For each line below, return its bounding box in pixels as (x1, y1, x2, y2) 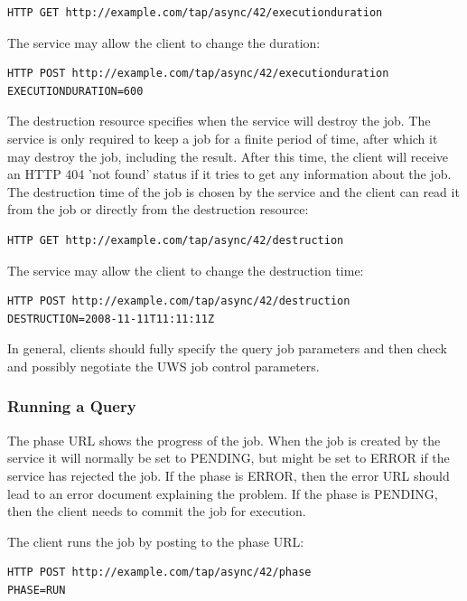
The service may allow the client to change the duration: (7, 33, 321, 52)
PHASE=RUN (7, 583, 66, 596)
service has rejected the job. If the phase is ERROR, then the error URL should (7, 465, 450, 484)
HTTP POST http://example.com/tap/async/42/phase (7, 566, 312, 579)
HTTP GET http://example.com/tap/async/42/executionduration (7, 6, 383, 19)
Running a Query (7, 395, 136, 418)
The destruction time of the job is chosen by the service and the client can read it (7, 182, 460, 201)
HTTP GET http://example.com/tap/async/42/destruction (7, 233, 344, 247)
